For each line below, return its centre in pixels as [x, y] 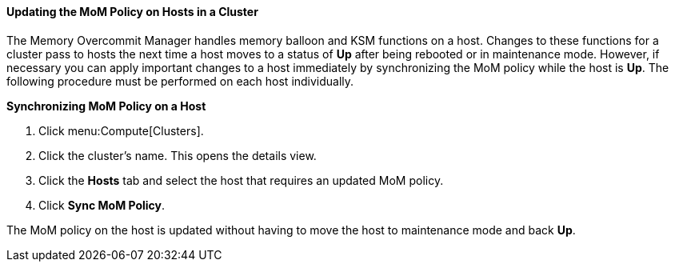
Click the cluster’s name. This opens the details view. [178, 155]
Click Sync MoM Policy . [102, 205]
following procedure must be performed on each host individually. [180, 81]
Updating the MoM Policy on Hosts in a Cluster [132, 12]
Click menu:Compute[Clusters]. [121, 130]
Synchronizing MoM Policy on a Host [106, 106]
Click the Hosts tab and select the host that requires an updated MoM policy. [241, 180]
